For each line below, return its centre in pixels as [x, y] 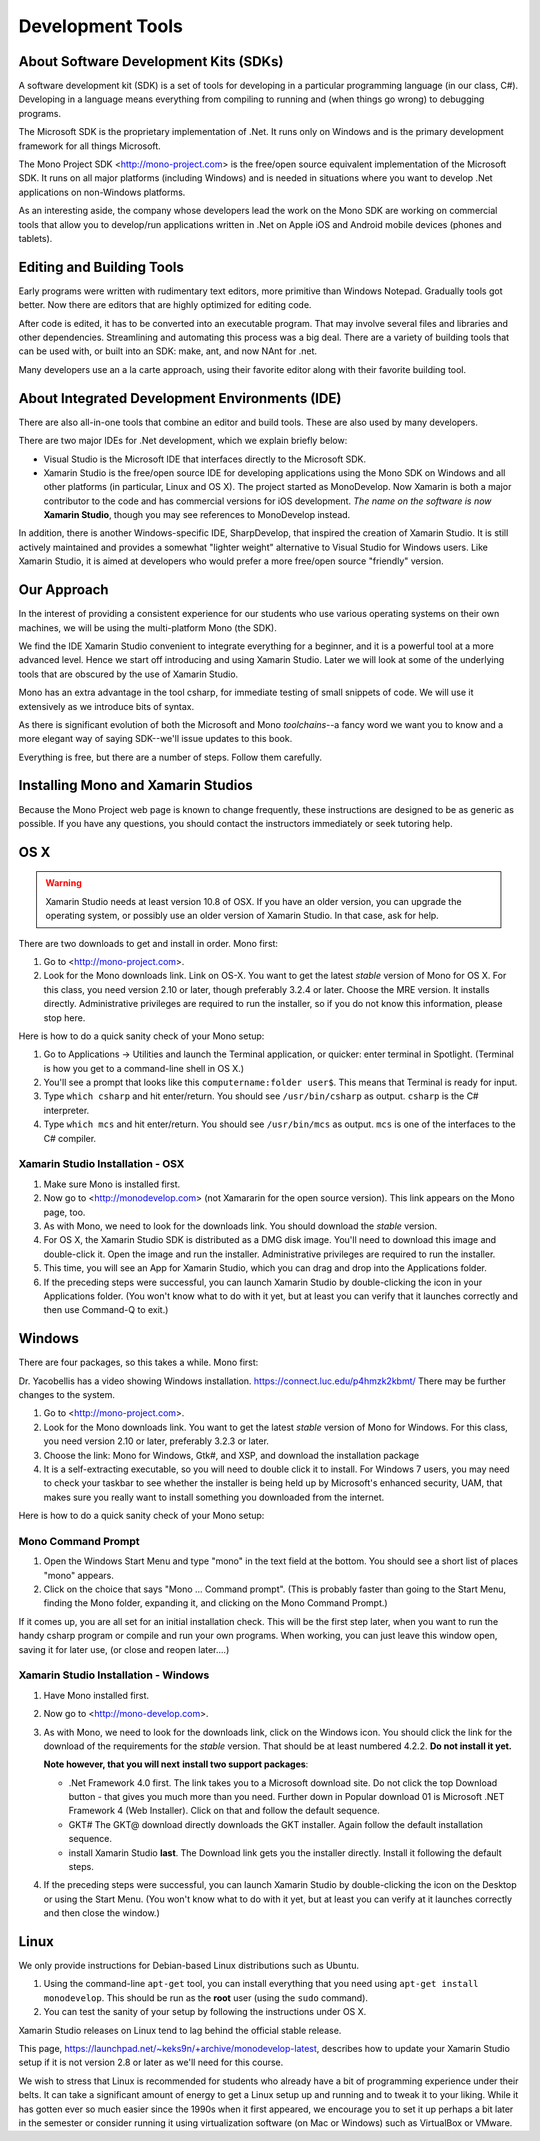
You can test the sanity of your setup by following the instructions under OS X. [205, 2012]
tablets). [35, 238]
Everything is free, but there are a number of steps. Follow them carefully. [170, 757]
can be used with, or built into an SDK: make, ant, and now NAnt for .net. [168, 351]
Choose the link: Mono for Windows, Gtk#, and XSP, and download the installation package [231, 1455]
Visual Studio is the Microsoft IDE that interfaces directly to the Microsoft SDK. [205, 459]
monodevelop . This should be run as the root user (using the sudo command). [206, 1997]
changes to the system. [66, 1394]
